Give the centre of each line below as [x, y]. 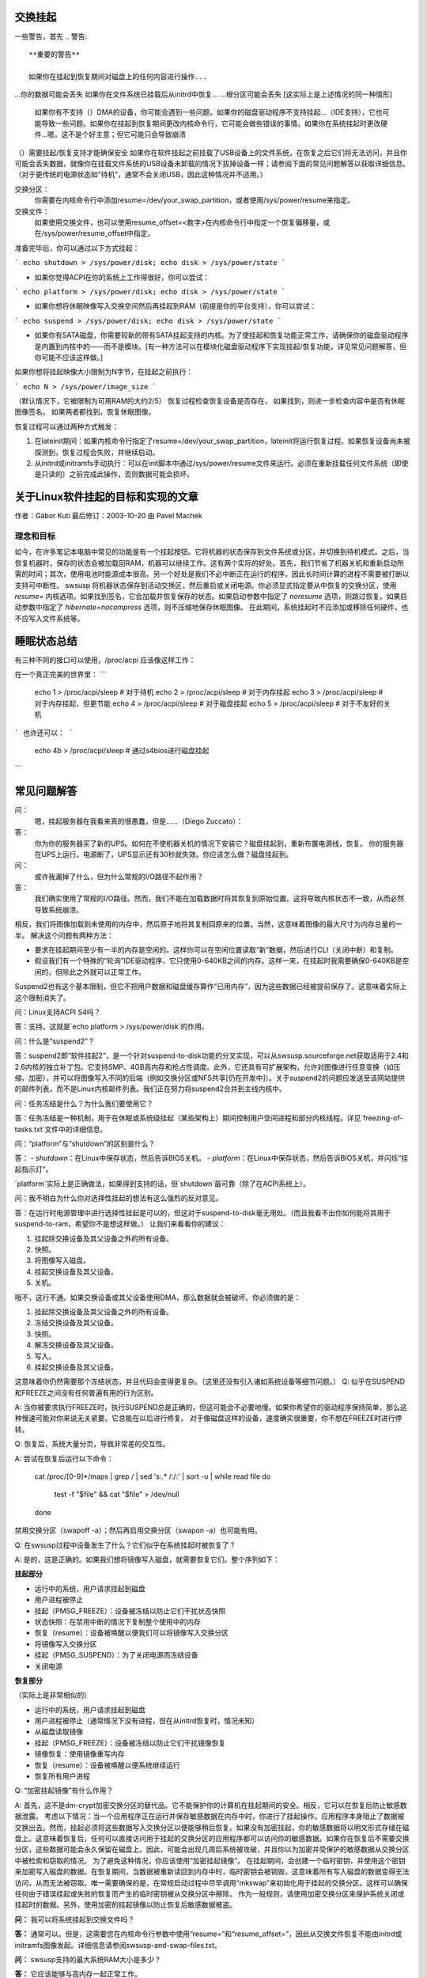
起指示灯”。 [34, 1169]
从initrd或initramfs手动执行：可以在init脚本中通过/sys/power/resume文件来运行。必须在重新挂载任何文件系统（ [215, 464]
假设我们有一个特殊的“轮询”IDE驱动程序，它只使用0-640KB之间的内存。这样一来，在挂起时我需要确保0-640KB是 [218, 961]
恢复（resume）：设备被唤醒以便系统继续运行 [108, 1765]
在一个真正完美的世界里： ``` [60, 674]
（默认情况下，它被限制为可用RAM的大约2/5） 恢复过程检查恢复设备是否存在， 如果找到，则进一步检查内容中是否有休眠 [210, 401]
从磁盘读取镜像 [59, 1732]
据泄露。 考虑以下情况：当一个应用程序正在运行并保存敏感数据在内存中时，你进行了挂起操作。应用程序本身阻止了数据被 [210, 1817]
